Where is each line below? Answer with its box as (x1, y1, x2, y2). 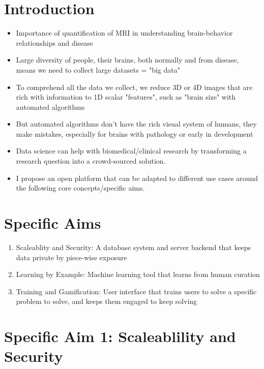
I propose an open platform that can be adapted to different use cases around (16, 172, 258, 183)
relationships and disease (16, 37, 94, 48)
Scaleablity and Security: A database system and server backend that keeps (16, 241, 251, 252)
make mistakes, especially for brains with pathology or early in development (16, 128, 253, 139)
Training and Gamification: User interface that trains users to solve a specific (16, 286, 257, 296)
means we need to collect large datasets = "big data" (16, 64, 180, 75)
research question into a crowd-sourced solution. (16, 156, 166, 166)
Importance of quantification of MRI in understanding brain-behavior (16, 27, 233, 38)
